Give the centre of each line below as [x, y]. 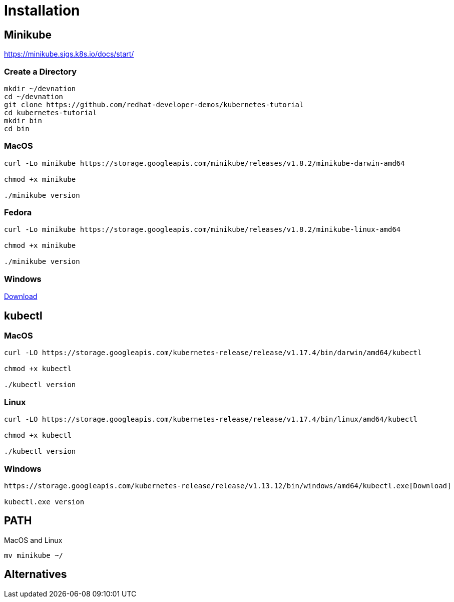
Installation [42, 11]
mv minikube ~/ [34, 555]
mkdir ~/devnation [40, 88]
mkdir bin [23, 120]
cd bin [17, 128]
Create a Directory [41, 71]
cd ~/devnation [34, 96]
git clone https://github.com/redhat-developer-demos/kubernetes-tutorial [154, 104]
